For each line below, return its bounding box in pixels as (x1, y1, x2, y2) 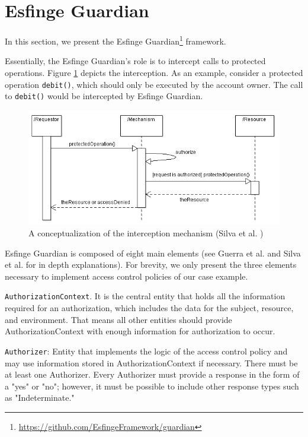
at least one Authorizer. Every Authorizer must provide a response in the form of (5, 368, 300, 381)
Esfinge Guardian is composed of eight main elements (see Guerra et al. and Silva (5, 246, 301, 259)
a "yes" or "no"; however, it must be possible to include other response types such (5, 379, 299, 392)
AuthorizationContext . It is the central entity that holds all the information (5, 290, 285, 302)
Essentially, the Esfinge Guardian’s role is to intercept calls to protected (5, 55, 266, 67)
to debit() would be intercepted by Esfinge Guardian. (5, 90, 203, 102)
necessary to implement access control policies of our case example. (5, 270, 248, 282)
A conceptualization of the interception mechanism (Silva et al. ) (28, 227, 264, 239)
